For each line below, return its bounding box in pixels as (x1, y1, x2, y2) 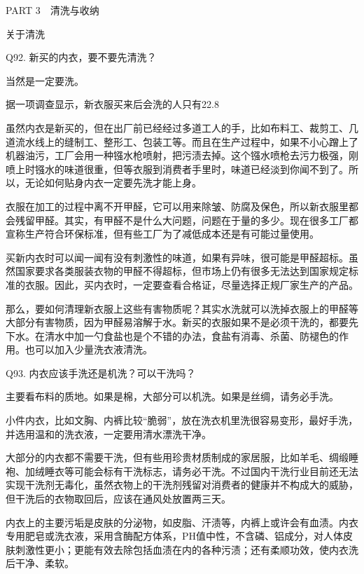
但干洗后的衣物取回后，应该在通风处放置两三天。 (6, 491, 231, 506)
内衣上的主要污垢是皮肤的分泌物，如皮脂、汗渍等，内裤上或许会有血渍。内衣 (6, 514, 358, 529)
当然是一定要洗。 (6, 73, 84, 88)
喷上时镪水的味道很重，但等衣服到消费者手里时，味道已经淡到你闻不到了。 (6, 161, 349, 176)
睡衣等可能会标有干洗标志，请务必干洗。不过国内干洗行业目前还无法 (44, 463, 358, 478)
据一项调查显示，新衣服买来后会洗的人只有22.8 (6, 97, 219, 111)
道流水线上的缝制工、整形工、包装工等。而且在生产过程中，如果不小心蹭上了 (6, 134, 358, 149)
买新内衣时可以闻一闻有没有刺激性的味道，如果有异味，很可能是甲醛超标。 (6, 250, 349, 264)
